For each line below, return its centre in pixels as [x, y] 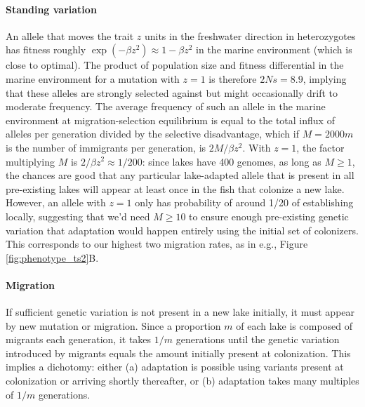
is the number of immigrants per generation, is [106, 147]
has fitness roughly [46, 49]
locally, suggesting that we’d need [78, 216]
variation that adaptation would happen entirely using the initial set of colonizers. [182, 230]
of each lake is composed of [294, 325]
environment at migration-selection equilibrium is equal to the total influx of [170, 120]
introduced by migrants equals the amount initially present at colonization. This [178, 353]
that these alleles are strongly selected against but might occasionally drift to [172, 92]
